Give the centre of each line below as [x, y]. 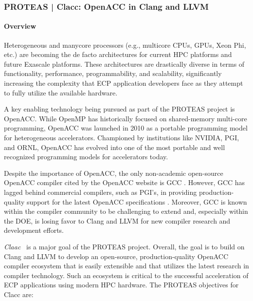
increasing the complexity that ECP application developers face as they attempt [124, 83]
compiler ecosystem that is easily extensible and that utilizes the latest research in [126, 266]
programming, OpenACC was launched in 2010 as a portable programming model [126, 128]
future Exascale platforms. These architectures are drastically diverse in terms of [124, 64]
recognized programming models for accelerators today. [86, 157]
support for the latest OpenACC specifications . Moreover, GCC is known [137, 201]
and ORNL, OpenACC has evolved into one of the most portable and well [115, 147]
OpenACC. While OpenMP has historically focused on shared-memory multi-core [126, 118]
